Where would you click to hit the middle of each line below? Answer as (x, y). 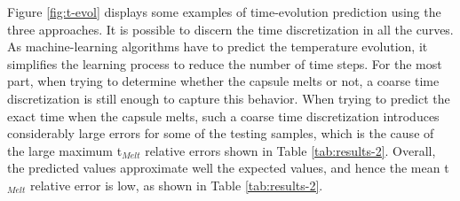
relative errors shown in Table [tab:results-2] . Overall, (290, 150)
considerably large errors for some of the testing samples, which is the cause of (221, 133)
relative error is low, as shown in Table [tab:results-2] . (177, 185)
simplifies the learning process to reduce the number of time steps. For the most (225, 63)
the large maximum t (65, 150)
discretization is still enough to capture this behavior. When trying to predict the (229, 98)
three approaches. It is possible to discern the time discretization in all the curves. (230, 29)
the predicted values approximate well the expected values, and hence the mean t (228, 168)
